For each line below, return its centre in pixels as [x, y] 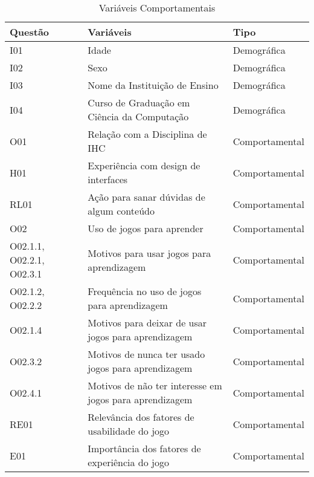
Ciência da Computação [138, 116]
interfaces [108, 179]
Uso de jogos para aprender [146, 228]
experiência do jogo [128, 462]
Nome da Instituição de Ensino [153, 85]
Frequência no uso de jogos [145, 291]
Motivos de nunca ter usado [146, 354]
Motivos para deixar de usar [147, 323]
